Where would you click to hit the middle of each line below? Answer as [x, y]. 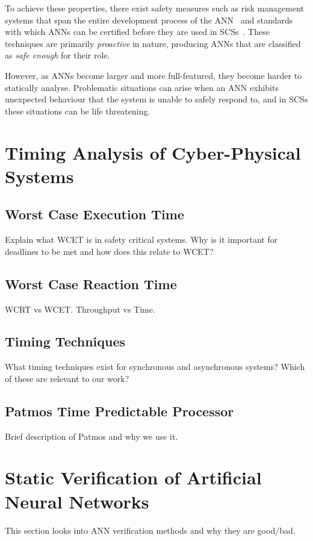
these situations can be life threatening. [78, 111]
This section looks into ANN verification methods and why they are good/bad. [150, 530]
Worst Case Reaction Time [91, 283]
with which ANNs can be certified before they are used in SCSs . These [137, 32]
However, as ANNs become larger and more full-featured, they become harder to [153, 75]
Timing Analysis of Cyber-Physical [153, 152]
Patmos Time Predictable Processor [119, 411]
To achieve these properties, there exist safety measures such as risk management [155, 8]
